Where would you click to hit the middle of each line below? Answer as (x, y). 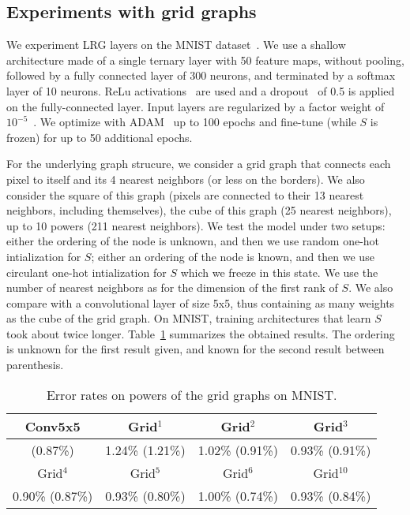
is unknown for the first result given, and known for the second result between (196, 349)
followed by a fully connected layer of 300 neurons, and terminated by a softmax (201, 75)
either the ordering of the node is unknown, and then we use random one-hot (193, 241)
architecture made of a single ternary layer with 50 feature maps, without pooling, (206, 60)
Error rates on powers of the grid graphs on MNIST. (192, 394)
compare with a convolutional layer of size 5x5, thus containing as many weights (201, 302)
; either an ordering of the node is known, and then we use (233, 256)
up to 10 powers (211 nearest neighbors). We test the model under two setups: (196, 225)
